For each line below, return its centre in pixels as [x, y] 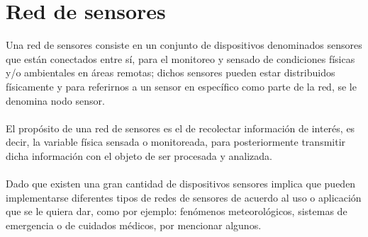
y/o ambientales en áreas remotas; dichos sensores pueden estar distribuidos [171, 73]
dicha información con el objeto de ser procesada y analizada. [139, 155]
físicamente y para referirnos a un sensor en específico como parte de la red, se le [181, 86]
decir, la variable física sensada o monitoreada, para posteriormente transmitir [176, 142]
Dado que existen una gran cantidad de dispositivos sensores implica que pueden [181, 184]
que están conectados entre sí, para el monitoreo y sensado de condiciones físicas [180, 58]
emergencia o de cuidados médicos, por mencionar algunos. [134, 225]
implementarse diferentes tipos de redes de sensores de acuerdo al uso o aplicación [184, 197]
